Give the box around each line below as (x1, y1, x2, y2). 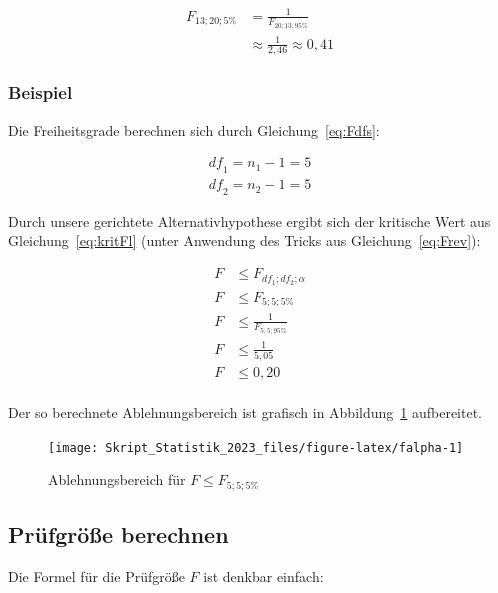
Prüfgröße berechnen (8, 519, 229, 549)
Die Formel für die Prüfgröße (8, 565, 185, 586)
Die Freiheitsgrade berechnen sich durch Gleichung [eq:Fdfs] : (8, 119, 380, 140)
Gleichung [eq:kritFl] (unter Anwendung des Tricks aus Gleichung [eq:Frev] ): (8, 230, 481, 251)
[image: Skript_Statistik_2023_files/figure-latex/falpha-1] (48, 440, 464, 455)
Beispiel (8, 80, 73, 105)
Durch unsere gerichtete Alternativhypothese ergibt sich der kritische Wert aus (8, 210, 491, 231)
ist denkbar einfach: (203, 565, 324, 586)
